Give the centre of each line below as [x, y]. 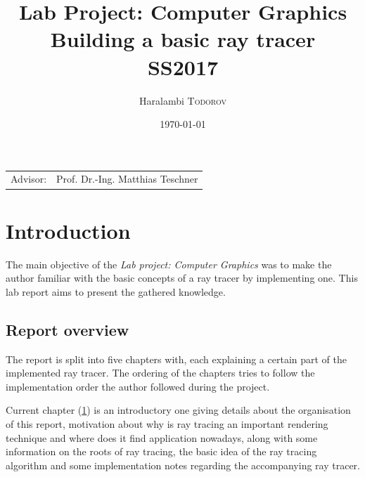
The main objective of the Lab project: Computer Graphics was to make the [169, 264]
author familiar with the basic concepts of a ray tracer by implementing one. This [182, 278]
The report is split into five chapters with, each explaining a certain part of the [176, 359]
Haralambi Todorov [183, 100]
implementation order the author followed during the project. [138, 386]
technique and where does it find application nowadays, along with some [162, 437]
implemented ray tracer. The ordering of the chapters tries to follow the [160, 373]
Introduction [68, 230]
